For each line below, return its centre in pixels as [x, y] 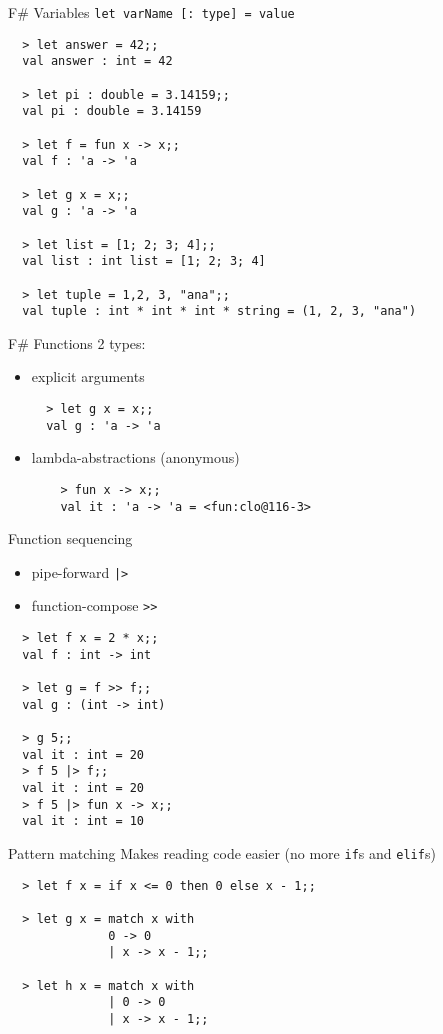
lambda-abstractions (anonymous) [135, 457]
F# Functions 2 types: [77, 342]
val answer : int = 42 [97, 61]
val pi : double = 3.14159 [112, 111]
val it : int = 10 [83, 821]
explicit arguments [88, 376]
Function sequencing [70, 538]
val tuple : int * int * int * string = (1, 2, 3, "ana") [219, 311]
